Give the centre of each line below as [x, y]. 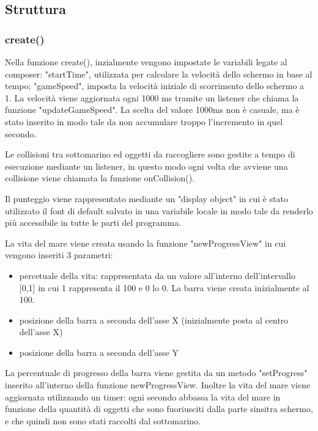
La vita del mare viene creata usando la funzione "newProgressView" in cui [146, 243]
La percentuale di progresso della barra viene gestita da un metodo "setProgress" [156, 373]
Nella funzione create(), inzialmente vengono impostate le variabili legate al [146, 62]
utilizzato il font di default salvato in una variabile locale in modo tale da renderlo [159, 210]
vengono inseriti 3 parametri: [59, 255]
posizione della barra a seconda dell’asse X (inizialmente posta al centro [154, 320]
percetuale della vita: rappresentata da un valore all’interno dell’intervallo [157, 275]
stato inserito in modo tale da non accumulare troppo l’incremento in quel [144, 121]
